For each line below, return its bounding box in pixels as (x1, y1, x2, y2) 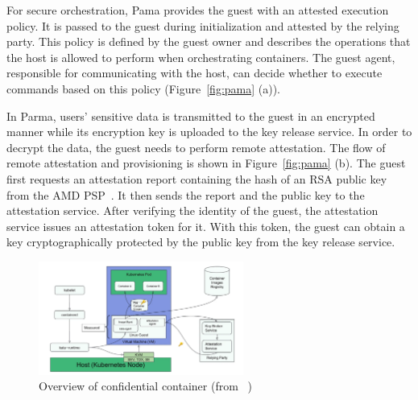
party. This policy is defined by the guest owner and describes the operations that (6, 33, 411, 50)
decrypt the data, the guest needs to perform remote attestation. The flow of (6, 138, 386, 155)
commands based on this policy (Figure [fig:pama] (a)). (6, 80, 281, 97)
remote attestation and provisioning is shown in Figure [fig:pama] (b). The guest (6, 155, 406, 171)
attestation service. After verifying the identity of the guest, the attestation (6, 202, 379, 219)
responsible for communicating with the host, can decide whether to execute (6, 64, 383, 81)
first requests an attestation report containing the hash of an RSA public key (6, 170, 387, 187)
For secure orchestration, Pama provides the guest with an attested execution (6, 2, 389, 18)
